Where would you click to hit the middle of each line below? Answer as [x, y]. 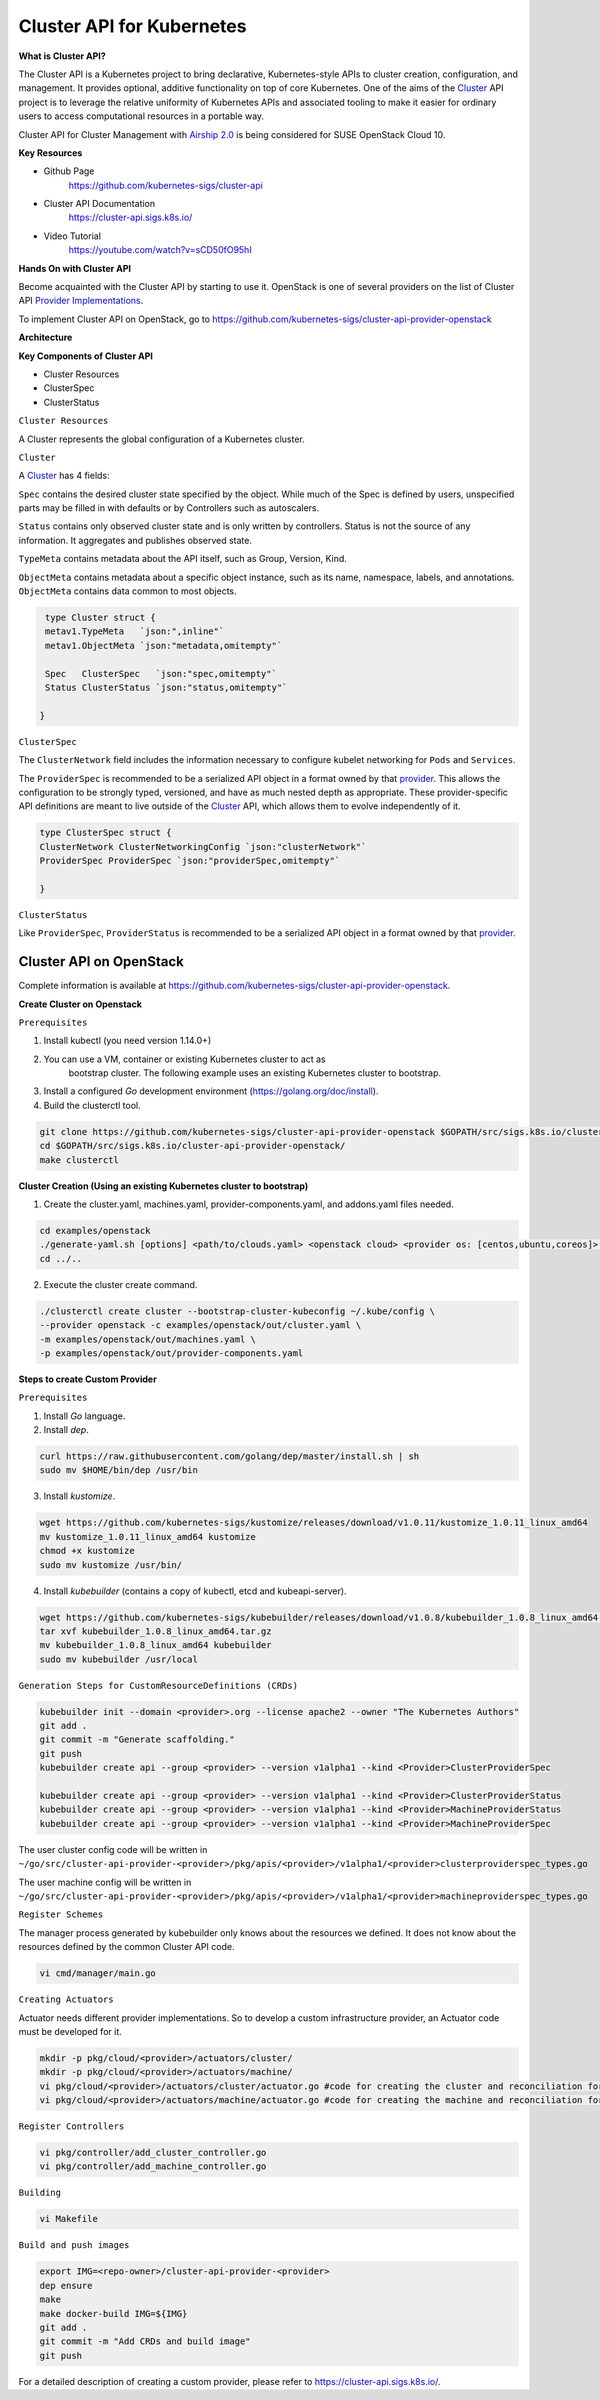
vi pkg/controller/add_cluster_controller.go [153, 2153]
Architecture [45, 337]
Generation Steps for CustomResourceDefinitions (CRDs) [158, 1685]
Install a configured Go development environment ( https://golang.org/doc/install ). [211, 1091]
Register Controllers [71, 2126]
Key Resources [50, 152]
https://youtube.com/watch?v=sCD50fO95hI [160, 250]
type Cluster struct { [101, 618]
